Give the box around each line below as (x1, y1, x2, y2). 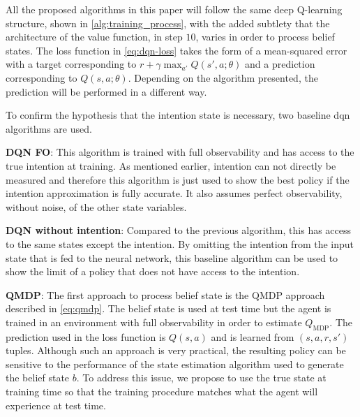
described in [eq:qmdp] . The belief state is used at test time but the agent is (6, 301, 331, 316)
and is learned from (211, 329, 294, 344)
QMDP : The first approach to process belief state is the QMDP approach (6, 287, 325, 302)
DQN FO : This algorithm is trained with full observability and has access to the (6, 145, 354, 159)
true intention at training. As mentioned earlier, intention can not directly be (6, 158, 336, 173)
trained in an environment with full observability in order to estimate (6, 314, 302, 329)
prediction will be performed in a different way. (6, 84, 207, 98)
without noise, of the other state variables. (6, 199, 187, 214)
